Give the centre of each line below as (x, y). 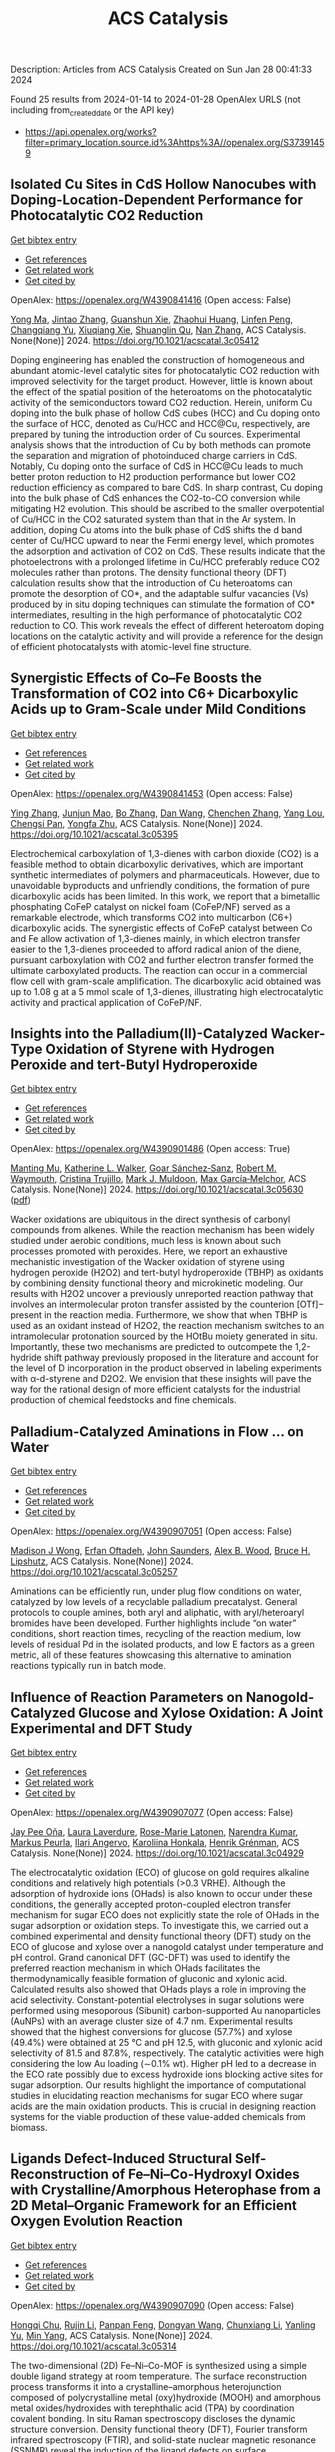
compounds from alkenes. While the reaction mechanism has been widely (162, 1230)
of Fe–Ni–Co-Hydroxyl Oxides (205, 2174)
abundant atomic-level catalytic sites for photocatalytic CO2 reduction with (165, 370)
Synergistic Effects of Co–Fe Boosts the (136, 678)
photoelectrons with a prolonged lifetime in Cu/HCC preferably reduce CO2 (165, 561)
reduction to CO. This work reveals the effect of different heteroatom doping (167, 625)
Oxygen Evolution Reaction (96, 2221)
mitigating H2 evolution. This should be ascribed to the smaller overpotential (167, 508)
